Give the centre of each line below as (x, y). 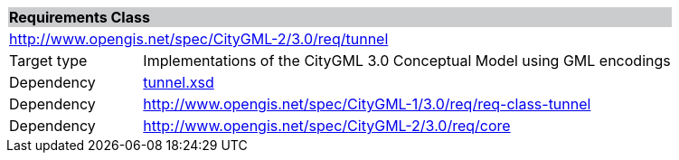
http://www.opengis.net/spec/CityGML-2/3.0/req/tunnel (199, 39)
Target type (48, 61)
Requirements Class (80, 17)
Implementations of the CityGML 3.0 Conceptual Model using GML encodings (407, 61)
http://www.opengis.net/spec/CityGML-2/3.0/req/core (327, 126)
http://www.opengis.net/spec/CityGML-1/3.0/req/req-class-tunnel (367, 104)
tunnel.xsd (179, 82)
